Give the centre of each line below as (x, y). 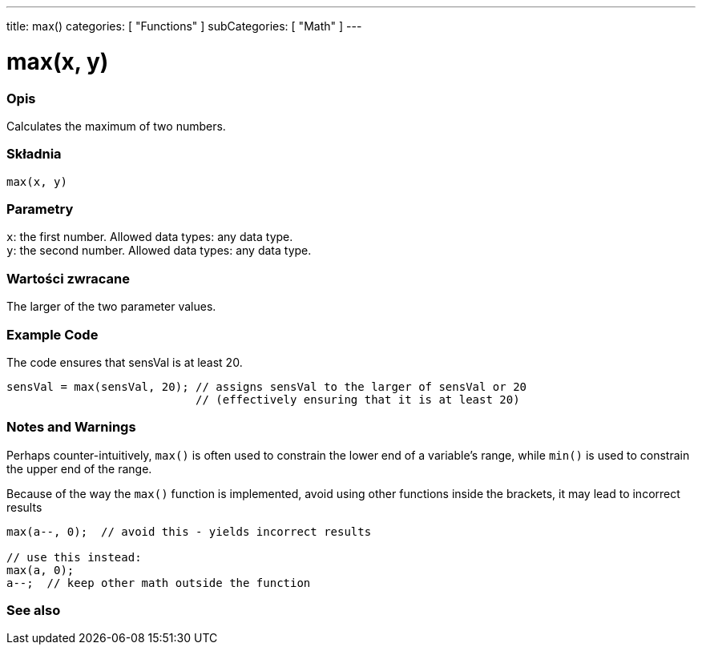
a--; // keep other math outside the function (159, 583)
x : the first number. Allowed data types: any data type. (150, 237)
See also (34, 610)
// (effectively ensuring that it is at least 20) (358, 399)
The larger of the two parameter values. (111, 307)
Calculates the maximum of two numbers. (116, 126)
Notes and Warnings (71, 427)
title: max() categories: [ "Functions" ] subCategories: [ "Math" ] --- (184, 26)
